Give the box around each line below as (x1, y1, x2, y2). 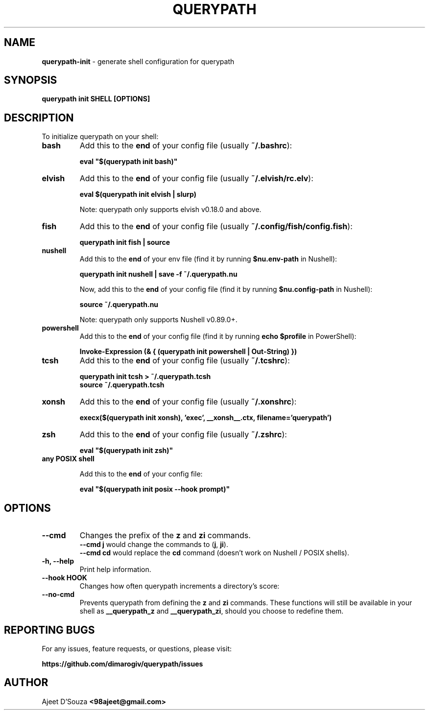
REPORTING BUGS (4, 623, 95, 636)
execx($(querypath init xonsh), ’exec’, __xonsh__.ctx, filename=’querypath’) (79, 413, 332, 422)
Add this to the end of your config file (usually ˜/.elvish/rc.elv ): (79, 173, 313, 184)
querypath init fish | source (79, 238, 170, 247)
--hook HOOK (42, 573, 87, 582)
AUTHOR (4, 676, 48, 689)
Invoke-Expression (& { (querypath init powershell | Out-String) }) (79, 347, 297, 356)
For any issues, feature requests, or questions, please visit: (42, 644, 232, 653)
